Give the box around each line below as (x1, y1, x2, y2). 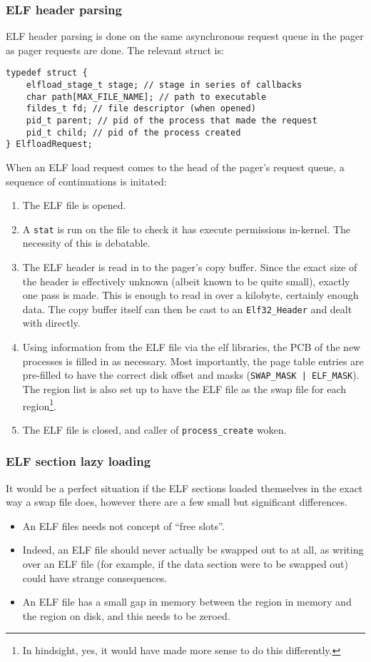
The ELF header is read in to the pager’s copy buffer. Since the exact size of (22, 260, 357, 275)
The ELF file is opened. (22, 198, 126, 213)
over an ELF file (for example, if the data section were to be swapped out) (22, 556, 349, 571)
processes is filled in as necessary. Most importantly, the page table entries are (22, 353, 364, 368)
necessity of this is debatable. (22, 235, 151, 250)
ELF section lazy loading (6, 452, 151, 470)
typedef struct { (6, 68, 88, 78)
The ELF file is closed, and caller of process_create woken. (22, 422, 287, 437)
